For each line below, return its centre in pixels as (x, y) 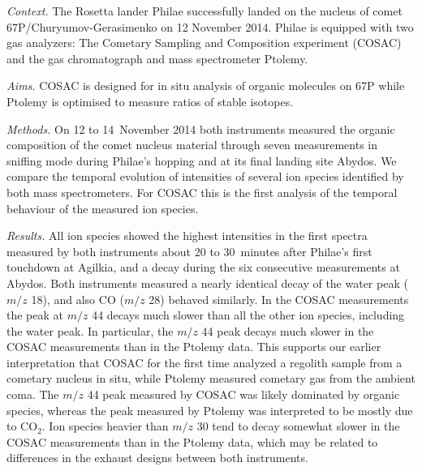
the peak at (35, 315)
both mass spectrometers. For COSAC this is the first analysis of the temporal (202, 192)
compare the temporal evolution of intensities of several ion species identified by (205, 176)
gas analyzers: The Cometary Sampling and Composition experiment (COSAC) (204, 43)
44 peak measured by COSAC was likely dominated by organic (243, 394)
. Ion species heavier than (105, 426)
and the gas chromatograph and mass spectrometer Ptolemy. (157, 58)
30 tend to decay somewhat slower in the (298, 426)
